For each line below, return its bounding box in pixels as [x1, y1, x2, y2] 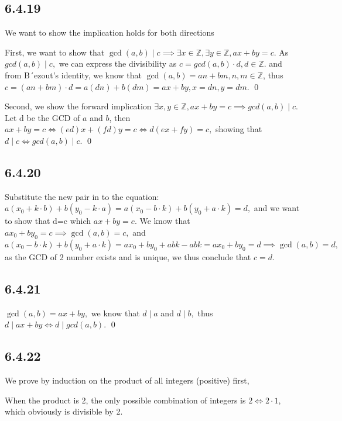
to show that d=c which [5, 215, 91, 227]
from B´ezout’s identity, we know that [5, 68, 142, 81]
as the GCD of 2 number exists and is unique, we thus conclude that [5, 250, 251, 263]
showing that [216, 123, 262, 135]
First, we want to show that [5, 46, 105, 58]
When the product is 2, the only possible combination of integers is [5, 394, 246, 406]
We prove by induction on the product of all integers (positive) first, [5, 374, 249, 386]
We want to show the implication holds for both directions [5, 26, 214, 39]
